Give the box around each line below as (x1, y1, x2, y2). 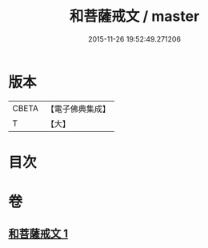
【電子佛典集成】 (46, 103, 110, 114)
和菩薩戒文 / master (69, 7, 200, 26)
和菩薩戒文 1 (8, 227, 69, 241)
